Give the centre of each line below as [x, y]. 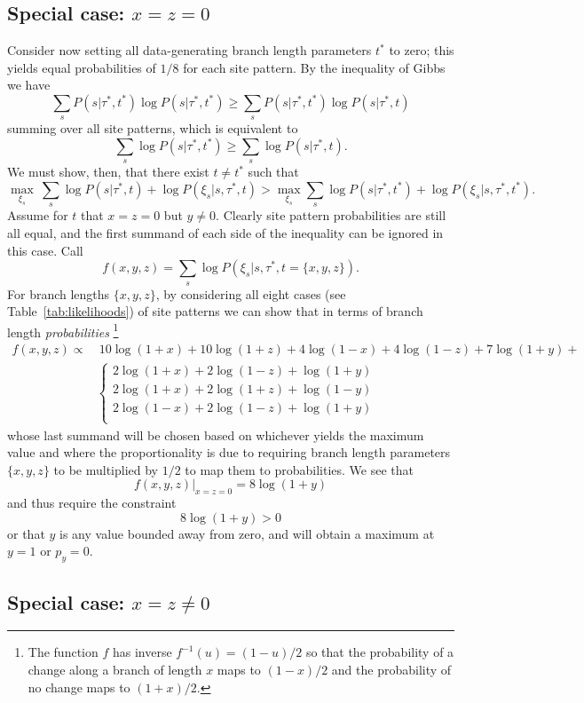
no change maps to [79, 687]
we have [29, 85]
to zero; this [422, 50]
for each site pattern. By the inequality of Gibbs [314, 67]
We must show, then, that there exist [108, 172]
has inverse [142, 652]
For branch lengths [59, 293]
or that [26, 533]
